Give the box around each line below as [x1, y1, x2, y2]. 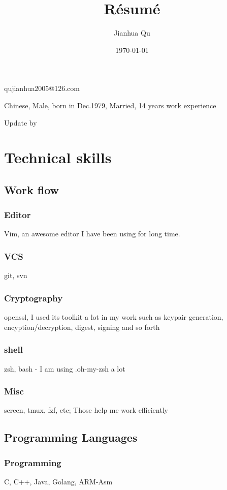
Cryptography [4, 291, 63, 304]
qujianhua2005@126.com [4, 83, 80, 94]
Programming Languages [4, 430, 138, 445]
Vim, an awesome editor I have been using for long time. [4, 228, 180, 239]
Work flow [4, 181, 59, 197]
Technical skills [4, 147, 112, 168]
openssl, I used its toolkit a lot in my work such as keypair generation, [4, 312, 223, 322]
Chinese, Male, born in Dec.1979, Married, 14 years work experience [4, 100, 216, 110]
